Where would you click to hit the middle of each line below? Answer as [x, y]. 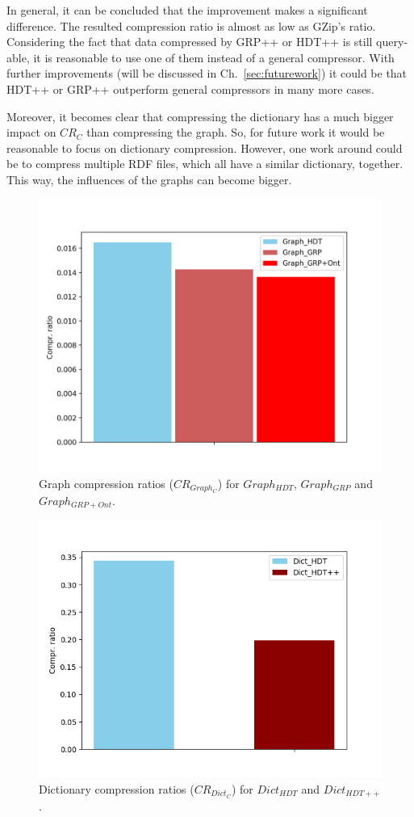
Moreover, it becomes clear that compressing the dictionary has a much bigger [200, 116]
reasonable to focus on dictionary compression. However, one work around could [205, 147]
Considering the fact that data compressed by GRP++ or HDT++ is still [190, 42]
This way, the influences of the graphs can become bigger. [149, 179]
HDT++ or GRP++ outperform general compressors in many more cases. [190, 88]
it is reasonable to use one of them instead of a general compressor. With [214, 57]
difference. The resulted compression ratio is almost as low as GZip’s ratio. [191, 25]
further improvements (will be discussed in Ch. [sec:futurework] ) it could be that [207, 73]
